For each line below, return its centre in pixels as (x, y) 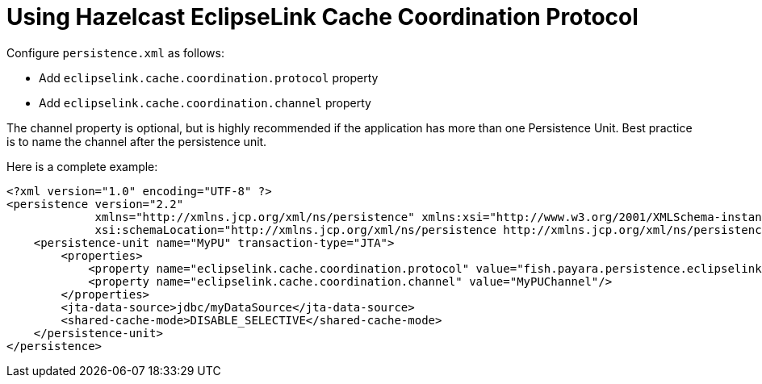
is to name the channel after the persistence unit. (137, 141)
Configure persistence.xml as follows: (116, 52)
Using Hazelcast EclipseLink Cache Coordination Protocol (322, 17)
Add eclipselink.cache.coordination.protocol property (209, 77)
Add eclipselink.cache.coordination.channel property (205, 102)
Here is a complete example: (82, 166)
